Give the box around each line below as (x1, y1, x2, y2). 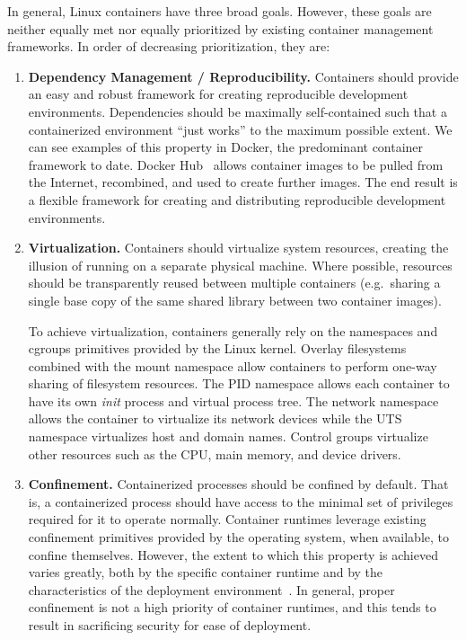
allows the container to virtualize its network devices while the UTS (28, 409, 402, 428)
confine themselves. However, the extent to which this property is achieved (28, 545, 438, 564)
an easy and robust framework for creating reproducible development (28, 84, 409, 103)
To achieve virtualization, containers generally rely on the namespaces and (28, 321, 438, 340)
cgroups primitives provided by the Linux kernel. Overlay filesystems (28, 339, 407, 358)
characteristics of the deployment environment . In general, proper (28, 580, 395, 599)
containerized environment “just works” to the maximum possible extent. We (28, 120, 453, 138)
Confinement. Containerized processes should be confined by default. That (28, 475, 449, 493)
